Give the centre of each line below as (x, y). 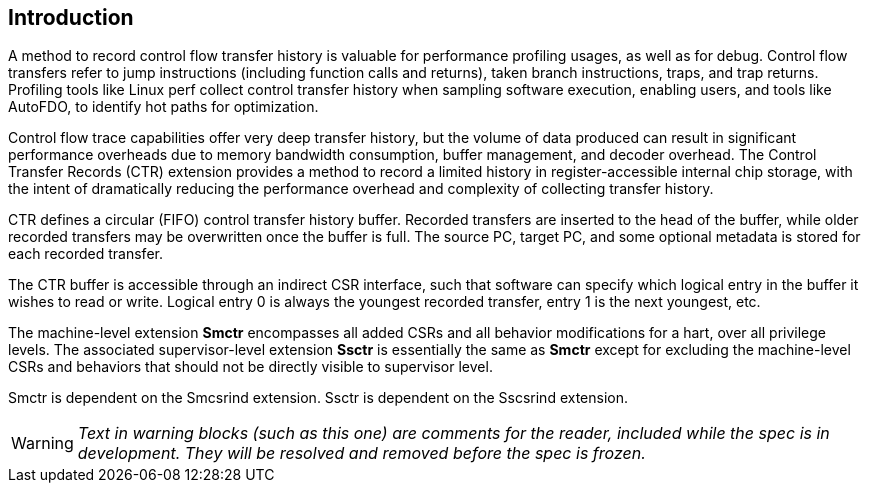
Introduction (71, 17)
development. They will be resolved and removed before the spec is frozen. (361, 453)
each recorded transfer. (85, 254)
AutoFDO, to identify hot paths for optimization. (163, 107)
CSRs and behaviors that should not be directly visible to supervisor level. (250, 367)
